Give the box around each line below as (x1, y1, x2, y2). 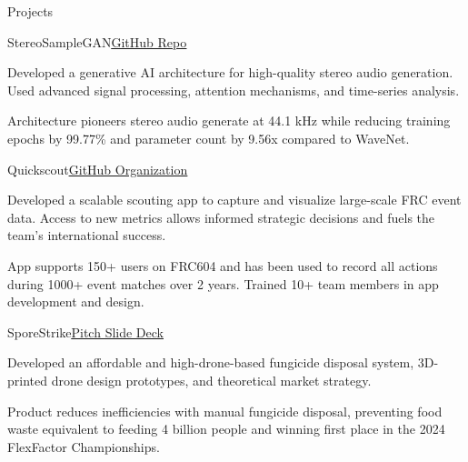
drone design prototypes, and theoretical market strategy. (51, 370, 372, 389)
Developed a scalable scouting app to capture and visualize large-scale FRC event (7, 190, 462, 209)
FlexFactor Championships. (7, 437, 160, 456)
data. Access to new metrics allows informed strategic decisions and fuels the (7, 207, 435, 226)
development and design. (7, 292, 144, 311)
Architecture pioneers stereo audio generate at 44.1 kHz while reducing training (7, 111, 451, 130)
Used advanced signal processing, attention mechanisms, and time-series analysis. (7, 80, 460, 99)
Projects (7, 2, 54, 20)
